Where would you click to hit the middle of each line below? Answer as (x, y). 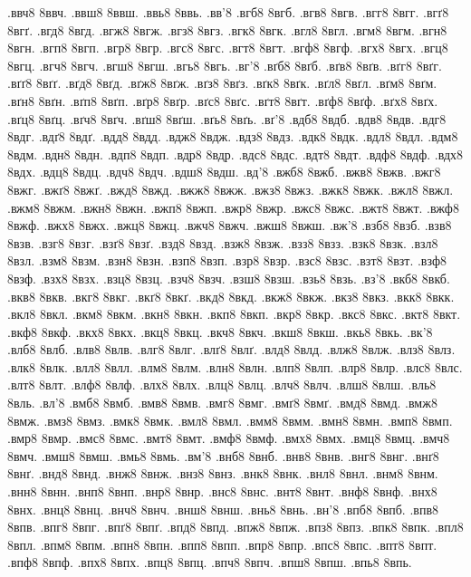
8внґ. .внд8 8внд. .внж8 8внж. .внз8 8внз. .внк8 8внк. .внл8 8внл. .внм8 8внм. (223, 473)
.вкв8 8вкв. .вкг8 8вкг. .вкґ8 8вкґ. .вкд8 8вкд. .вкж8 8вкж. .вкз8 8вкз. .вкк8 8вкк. (231, 296)
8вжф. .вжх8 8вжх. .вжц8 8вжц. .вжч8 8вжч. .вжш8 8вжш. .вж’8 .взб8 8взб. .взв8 (230, 225)
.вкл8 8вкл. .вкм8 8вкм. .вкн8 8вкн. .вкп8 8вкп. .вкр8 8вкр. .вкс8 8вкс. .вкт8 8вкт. (234, 314)
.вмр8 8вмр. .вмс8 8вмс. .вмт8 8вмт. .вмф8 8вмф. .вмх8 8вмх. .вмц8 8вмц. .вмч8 (229, 438)
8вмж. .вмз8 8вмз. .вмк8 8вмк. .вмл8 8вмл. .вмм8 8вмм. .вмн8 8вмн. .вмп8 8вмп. (230, 420)
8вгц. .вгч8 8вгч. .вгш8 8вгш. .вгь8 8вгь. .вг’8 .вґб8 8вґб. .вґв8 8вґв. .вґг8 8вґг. (225, 65)
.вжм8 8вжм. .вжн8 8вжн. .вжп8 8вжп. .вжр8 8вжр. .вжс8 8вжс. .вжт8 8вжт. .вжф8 (233, 207)
